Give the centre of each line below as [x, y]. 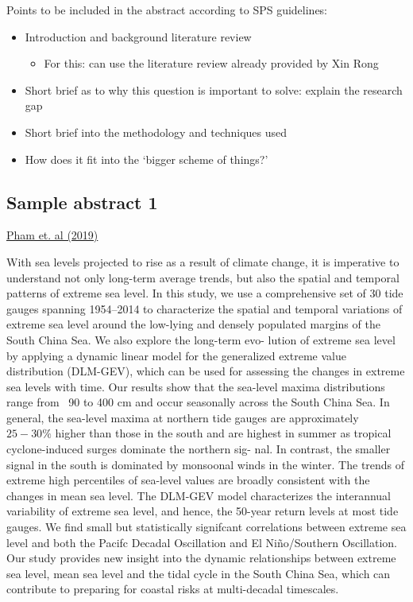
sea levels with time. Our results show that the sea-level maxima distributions [196, 386]
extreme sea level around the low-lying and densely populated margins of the [193, 324]
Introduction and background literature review [138, 36]
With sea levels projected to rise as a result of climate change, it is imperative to [203, 261]
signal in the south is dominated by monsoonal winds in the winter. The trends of [206, 464]
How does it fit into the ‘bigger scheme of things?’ [147, 159]
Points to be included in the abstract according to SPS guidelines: [167, 10]
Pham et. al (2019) [52, 235]
